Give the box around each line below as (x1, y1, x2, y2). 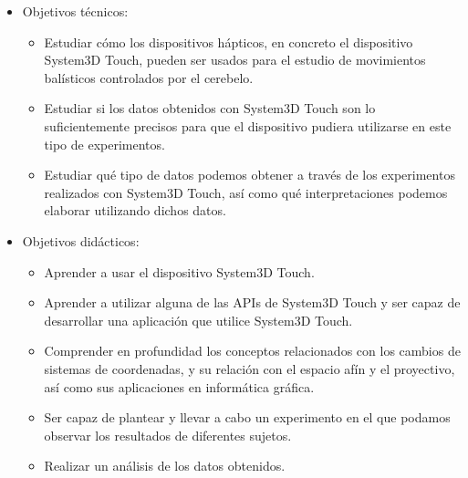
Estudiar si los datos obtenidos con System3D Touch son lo (44, 99, 376, 118)
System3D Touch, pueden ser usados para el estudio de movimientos (44, 50, 426, 69)
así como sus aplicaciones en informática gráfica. (44, 377, 315, 396)
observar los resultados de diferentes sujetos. (44, 425, 292, 444)
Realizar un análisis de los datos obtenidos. (44, 456, 286, 475)
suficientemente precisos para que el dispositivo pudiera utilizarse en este (44, 116, 452, 135)
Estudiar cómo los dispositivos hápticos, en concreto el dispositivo (44, 32, 413, 51)
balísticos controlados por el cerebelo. (44, 68, 254, 87)
